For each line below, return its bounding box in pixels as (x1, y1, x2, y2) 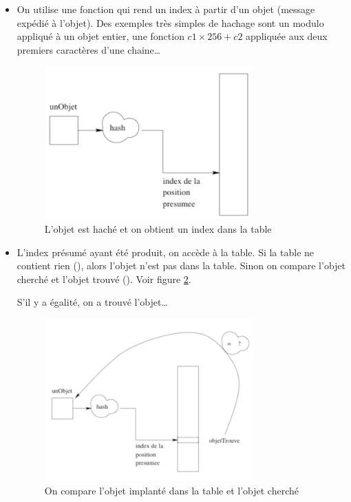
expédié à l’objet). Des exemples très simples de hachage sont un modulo (17, 15, 324, 30)
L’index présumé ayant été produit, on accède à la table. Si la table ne (17, 244, 315, 259)
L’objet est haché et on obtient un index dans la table (44, 222, 272, 236)
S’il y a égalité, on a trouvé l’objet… (17, 295, 168, 309)
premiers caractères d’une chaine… (17, 42, 161, 56)
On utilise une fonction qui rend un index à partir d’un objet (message (17, 2, 315, 16)
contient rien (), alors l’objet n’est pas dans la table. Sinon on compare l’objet (17, 258, 346, 273)
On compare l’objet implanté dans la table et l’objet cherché (44, 483, 299, 498)
